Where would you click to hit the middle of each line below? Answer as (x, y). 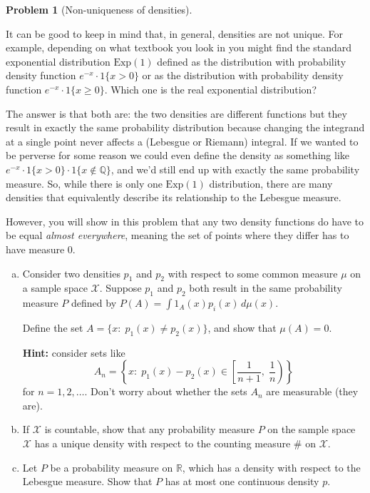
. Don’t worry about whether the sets (166, 391)
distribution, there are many (271, 183)
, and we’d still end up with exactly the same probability (235, 169)
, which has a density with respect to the (271, 467)
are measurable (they (312, 391)
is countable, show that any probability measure (149, 429)
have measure (35, 249)
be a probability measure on (112, 467)
